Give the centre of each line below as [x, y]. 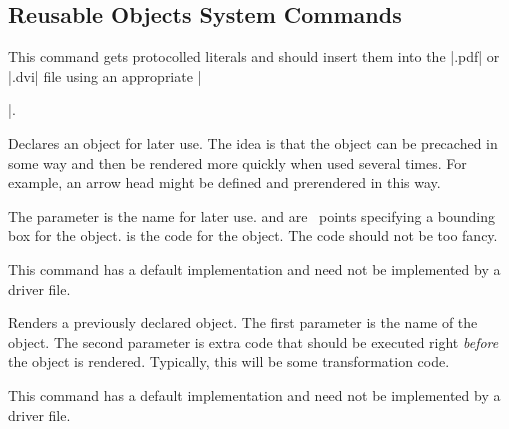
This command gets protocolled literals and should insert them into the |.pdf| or [254, 56]
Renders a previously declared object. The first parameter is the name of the [243, 322]
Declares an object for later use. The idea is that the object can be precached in [253, 142]
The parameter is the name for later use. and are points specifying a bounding [252, 215]
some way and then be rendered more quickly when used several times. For [237, 162]
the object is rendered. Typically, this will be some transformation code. [229, 361]
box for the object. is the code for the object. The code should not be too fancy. [253, 235]
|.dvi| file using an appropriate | [105, 75]
